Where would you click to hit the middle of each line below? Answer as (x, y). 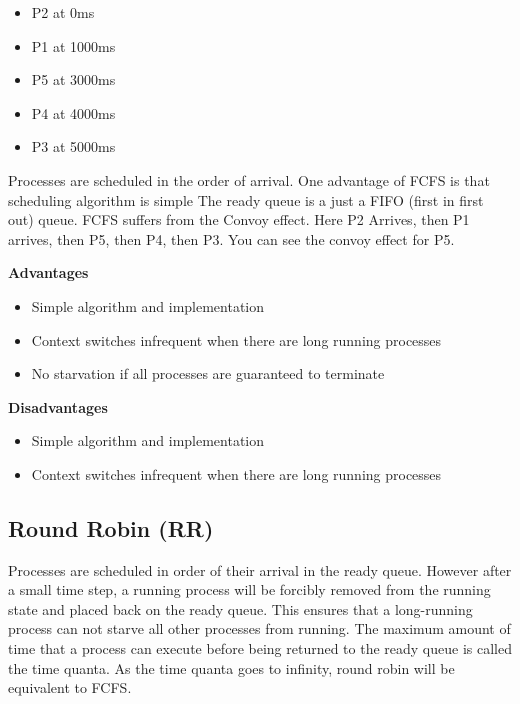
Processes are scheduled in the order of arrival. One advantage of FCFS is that (249, 179)
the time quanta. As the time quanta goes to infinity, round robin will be (231, 667)
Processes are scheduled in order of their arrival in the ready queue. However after (260, 569)
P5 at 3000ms (73, 79)
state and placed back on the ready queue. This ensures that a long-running (240, 608)
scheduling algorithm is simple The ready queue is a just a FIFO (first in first (246, 199)
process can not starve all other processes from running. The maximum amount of (259, 628)
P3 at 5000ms (73, 146)
